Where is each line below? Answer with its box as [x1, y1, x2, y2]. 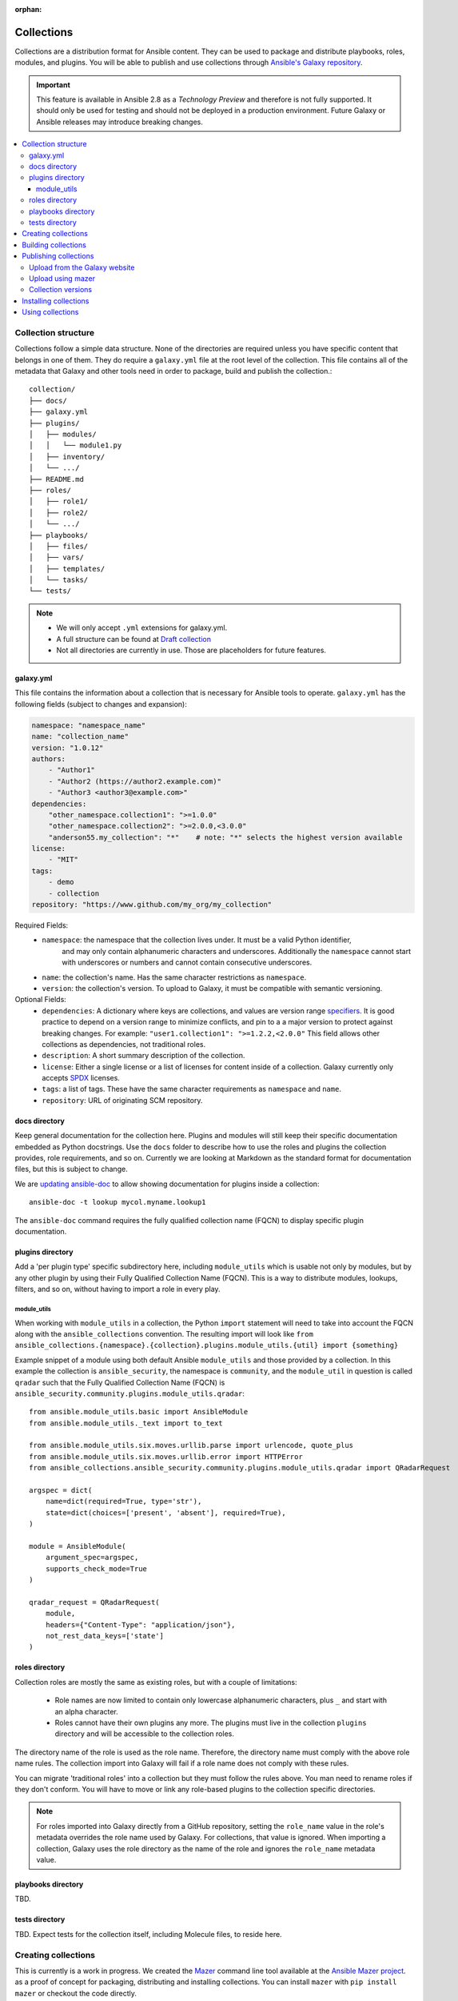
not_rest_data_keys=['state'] [45, 1631, 164, 1641]
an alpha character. [54, 1706, 119, 1716]
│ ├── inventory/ [29, 452, 106, 461]
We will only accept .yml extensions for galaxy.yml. [56, 623, 228, 632]
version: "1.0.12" [31, 743, 104, 752]
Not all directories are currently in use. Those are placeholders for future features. [56, 645, 327, 656]
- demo [48, 877, 74, 887]
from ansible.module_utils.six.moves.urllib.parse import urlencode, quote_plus [29, 1441, 354, 1450]
